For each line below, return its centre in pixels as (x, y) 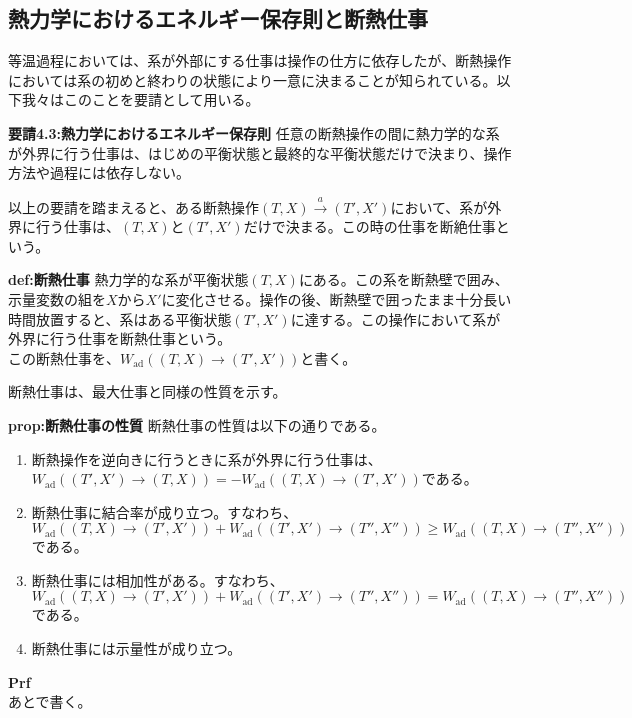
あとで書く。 (50, 701)
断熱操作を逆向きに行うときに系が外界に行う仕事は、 (206, 458)
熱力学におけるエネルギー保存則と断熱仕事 (218, 18)
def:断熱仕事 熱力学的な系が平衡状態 (128, 279)
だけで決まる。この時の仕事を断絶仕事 (369, 226)
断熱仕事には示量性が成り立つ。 (136, 648)
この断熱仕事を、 (64, 357)
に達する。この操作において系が (395, 318)
